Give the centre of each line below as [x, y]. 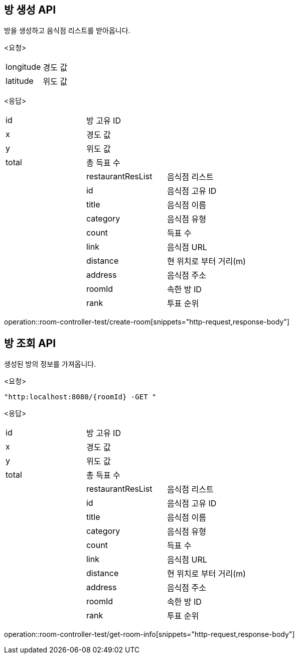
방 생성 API [30, 10]
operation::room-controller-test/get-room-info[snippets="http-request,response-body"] [150, 634]
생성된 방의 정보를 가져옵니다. [50, 364]
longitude [23, 67]
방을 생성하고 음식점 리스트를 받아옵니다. [67, 31]
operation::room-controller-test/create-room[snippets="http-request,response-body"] [147, 322]
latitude [20, 81]
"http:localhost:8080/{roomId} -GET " [80, 397]
